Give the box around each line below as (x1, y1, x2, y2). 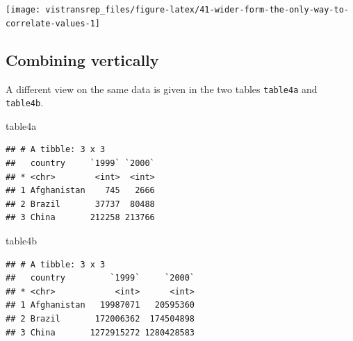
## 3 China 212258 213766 (6, 213, 155, 223)
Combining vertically (6, 49, 159, 70)
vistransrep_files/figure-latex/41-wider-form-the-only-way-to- (45, 5, 349, 15)
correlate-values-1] (6, 18, 101, 28)
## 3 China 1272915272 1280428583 (6, 327, 195, 338)
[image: (6, 5, 41, 15)
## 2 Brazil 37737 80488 (6, 199, 155, 209)
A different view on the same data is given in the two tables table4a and (6, 81, 318, 96)
